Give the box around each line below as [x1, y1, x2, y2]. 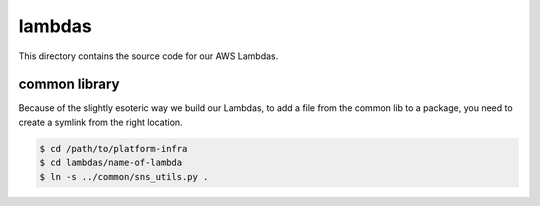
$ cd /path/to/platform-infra [39, 143, 188, 154]
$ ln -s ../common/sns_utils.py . [39, 171, 209, 182]
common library [18, 76, 120, 93]
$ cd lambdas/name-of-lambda [39, 157, 183, 169]
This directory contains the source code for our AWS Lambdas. [18, 50, 279, 62]
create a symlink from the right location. [18, 116, 184, 128]
